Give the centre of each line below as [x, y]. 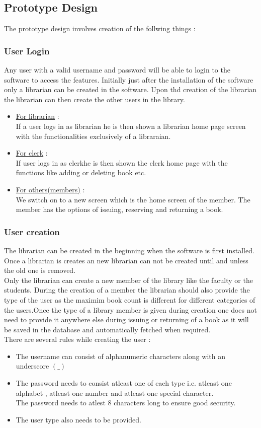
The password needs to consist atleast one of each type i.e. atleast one [124, 383]
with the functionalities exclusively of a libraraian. [93, 136]
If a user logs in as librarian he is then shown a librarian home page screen [131, 126]
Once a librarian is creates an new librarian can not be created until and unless [126, 260]
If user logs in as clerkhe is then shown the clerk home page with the [122, 162]
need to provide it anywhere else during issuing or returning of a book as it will [126, 319]
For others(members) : [50, 189]
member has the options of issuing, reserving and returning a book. [119, 209]
